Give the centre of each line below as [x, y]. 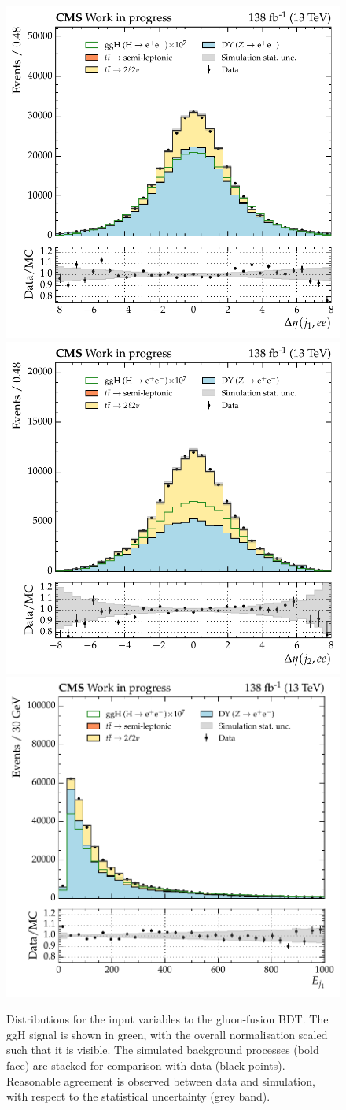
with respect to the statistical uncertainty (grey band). [138, 1096]
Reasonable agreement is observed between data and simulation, [161, 1080]
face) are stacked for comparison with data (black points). [146, 1065]
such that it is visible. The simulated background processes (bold [163, 1050]
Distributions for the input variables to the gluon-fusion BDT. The [167, 1019]
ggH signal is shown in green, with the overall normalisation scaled [167, 1034]
